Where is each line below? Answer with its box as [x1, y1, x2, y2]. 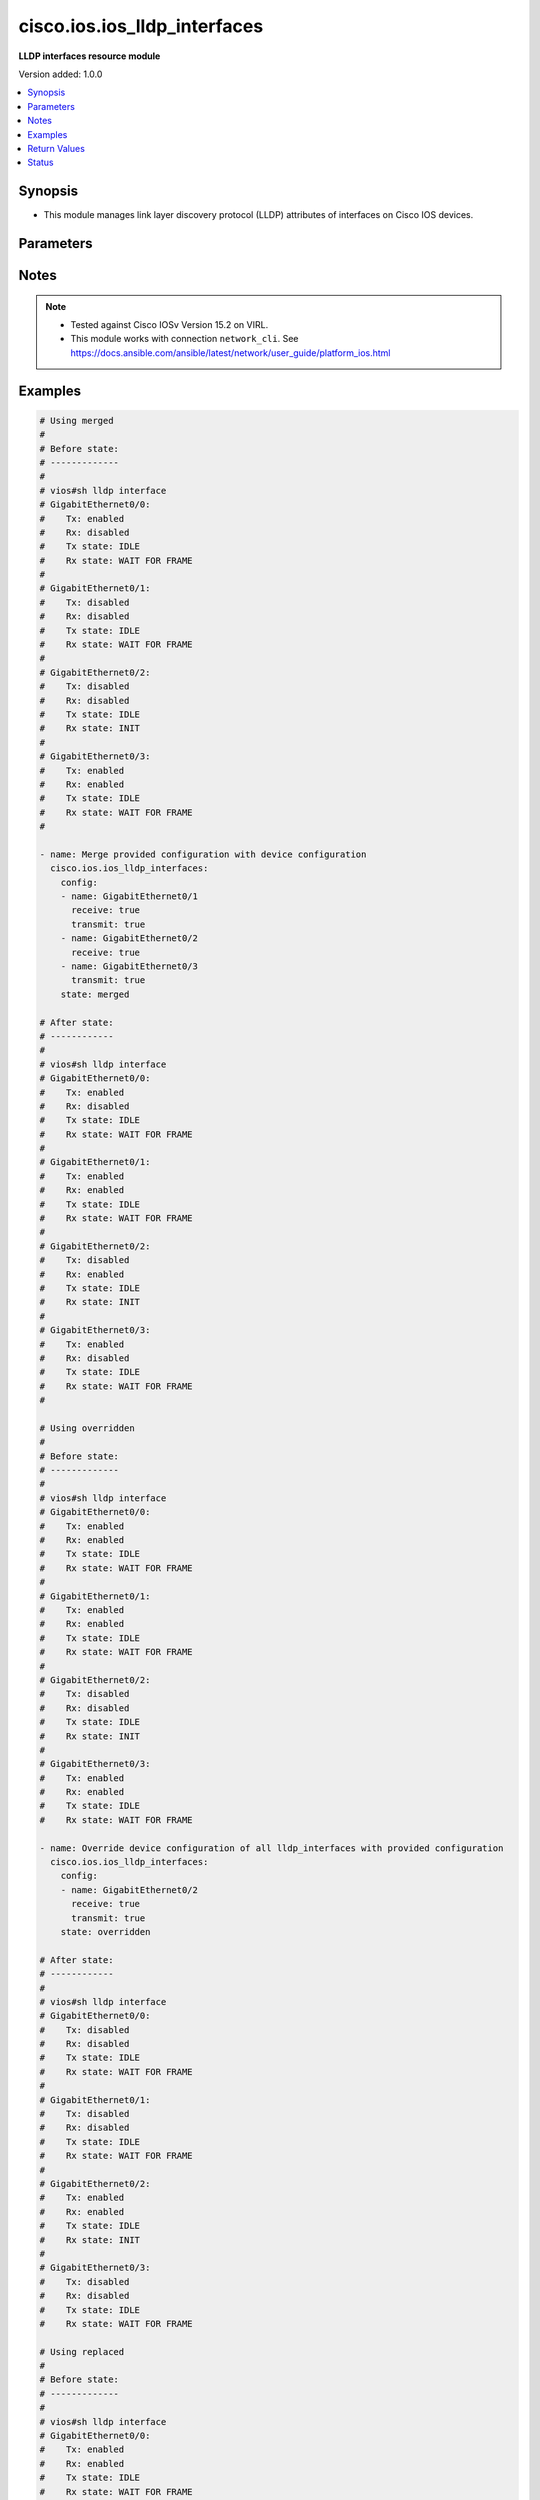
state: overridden [60, 1926, 151, 1937]
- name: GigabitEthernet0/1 [60, 891, 199, 902]
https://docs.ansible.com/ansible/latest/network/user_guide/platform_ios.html [70, 346, 391, 359]
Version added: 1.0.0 [18, 68, 103, 80]
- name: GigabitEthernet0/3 [60, 961, 199, 972]
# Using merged [39, 415, 114, 426]
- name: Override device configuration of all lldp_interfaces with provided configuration [39, 1842, 504, 1854]
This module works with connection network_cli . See [70, 333, 299, 345]
